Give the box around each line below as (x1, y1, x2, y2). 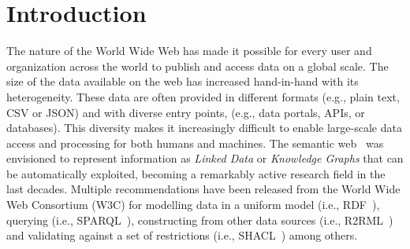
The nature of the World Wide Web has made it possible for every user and (6, 42, 372, 59)
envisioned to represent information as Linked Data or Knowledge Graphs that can (6, 150, 404, 167)
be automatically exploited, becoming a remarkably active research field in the (6, 165, 386, 181)
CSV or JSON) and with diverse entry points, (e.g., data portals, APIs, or (6, 104, 365, 120)
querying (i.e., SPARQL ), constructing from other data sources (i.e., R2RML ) (6, 211, 393, 228)
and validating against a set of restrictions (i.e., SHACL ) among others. (6, 227, 358, 244)
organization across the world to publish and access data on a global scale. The (6, 57, 389, 74)
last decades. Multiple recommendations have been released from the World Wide (6, 181, 401, 197)
